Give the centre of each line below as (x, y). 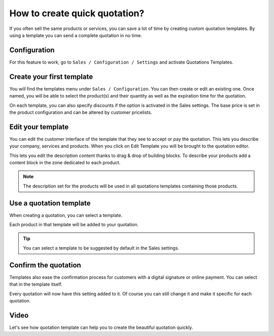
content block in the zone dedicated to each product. (65, 162)
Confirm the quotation (45, 265)
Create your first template (51, 77)
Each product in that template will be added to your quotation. (74, 225)
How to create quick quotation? (77, 13)
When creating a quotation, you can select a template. (66, 215)
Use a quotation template (50, 203)
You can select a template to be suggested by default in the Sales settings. (101, 248)
